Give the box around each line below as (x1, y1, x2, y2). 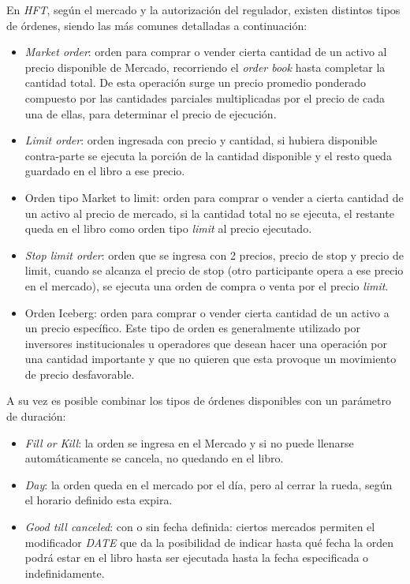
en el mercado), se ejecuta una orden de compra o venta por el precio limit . (24, 277, 389, 294)
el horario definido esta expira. (24, 492, 173, 508)
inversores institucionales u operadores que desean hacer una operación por (24, 335, 388, 351)
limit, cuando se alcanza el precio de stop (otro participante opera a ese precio (24, 262, 404, 279)
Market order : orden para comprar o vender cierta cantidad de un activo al (24, 43, 387, 60)
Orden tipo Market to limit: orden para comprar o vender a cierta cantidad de (24, 189, 404, 205)
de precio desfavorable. (24, 365, 135, 382)
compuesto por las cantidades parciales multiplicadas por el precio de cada (24, 89, 386, 106)
